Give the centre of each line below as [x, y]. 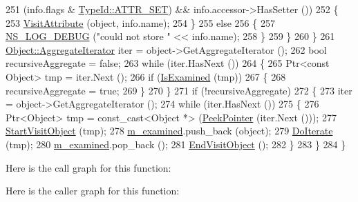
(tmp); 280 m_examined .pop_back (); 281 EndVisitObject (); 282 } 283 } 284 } [176, 144]
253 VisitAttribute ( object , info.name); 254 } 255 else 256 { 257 [140, 22]
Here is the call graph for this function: [88, 167]
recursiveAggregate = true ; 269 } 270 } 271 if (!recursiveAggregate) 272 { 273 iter [179, 90]
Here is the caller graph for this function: [93, 191]
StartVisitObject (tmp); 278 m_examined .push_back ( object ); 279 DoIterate [169, 131]
